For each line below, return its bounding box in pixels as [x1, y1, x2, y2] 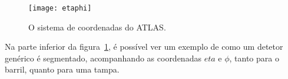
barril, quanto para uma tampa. [5, 63, 120, 75]
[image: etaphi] [28, 4, 92, 12]
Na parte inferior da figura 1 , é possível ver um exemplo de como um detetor [5, 40, 283, 53]
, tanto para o [229, 51, 279, 64]
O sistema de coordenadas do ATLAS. [28, 20, 166, 33]
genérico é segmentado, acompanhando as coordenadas [5, 51, 201, 64]
